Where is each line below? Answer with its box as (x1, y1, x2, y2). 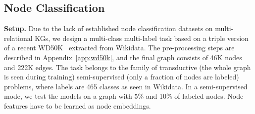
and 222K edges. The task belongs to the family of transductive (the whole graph (4, 62, 251, 72)
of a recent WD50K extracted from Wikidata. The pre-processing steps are (4, 42, 235, 53)
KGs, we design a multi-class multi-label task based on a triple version (35, 33, 249, 43)
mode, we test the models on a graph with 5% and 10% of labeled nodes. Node (4, 91, 244, 101)
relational (4, 33, 33, 43)
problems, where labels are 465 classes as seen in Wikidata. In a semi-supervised (4, 81, 248, 91)
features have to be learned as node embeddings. (4, 100, 151, 111)
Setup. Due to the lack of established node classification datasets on (4, 23, 213, 34)
